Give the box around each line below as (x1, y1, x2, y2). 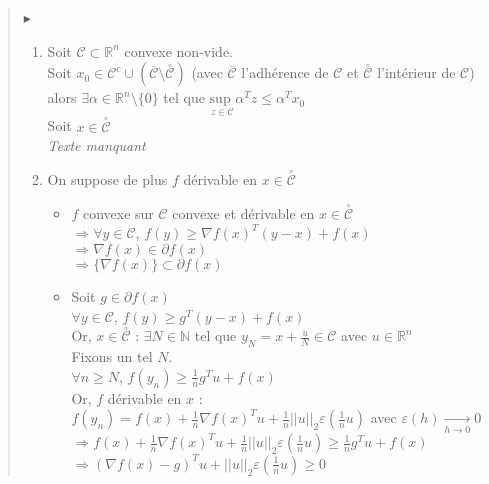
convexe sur (82, 202, 154, 223)
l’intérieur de (377, 62, 456, 83)
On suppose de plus (47, 169, 168, 190)
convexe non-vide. (124, 40, 233, 61)
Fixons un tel (71, 346, 153, 367)
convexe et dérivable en (172, 202, 315, 223)
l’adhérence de (241, 62, 329, 83)
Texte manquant (47, 135, 146, 156)
